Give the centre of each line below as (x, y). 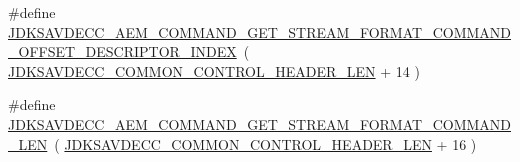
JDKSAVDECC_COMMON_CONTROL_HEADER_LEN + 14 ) (214, 70)
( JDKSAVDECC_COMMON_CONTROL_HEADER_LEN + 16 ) (265, 143)
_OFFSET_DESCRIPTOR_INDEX (122, 51)
